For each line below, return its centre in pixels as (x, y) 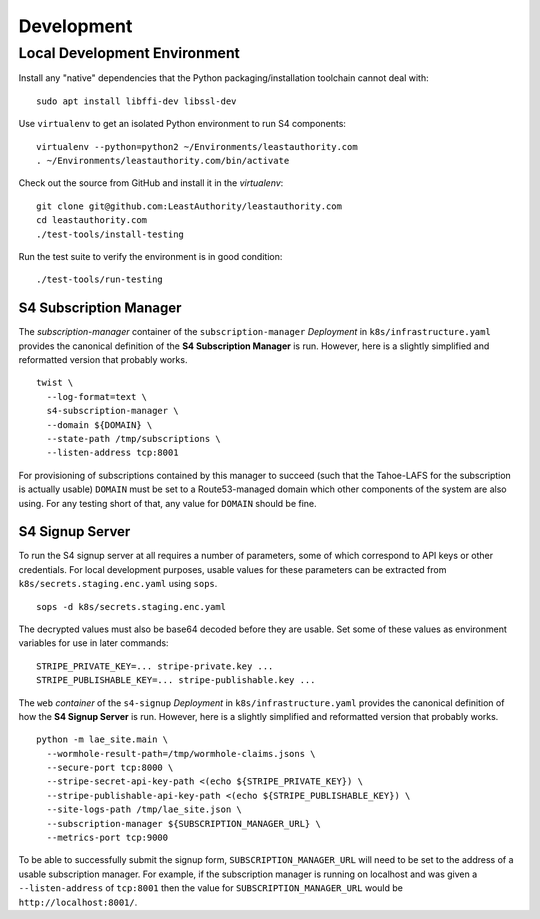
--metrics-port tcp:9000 (107, 838)
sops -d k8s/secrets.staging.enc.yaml (131, 606)
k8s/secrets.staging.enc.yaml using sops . (118, 584)
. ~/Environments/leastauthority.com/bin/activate (163, 160)
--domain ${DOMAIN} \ (99, 424)
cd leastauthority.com (92, 220)
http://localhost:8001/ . (78, 902)
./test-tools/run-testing (100, 279)
